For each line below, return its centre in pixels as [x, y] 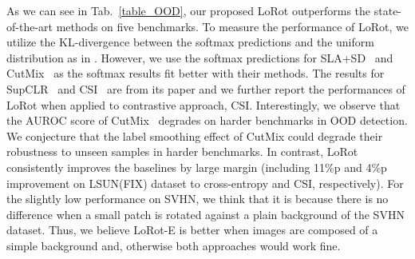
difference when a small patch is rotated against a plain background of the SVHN [206, 214]
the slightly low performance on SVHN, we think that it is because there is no [198, 199]
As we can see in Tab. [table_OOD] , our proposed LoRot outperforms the [189, 10]
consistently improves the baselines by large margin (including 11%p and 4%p [197, 167]
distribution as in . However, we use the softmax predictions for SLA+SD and [200, 57]
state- [388, 10]
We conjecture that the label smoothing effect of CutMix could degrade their [195, 135]
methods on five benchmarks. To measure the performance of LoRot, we [232, 26]
